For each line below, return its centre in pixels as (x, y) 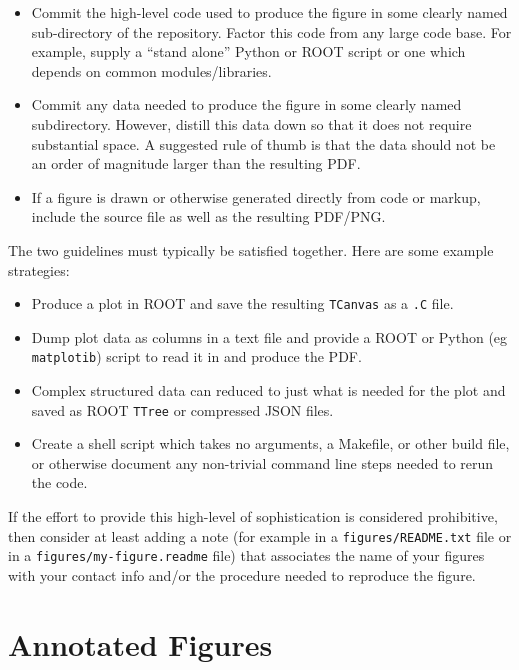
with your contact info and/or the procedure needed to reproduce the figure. (242, 574)
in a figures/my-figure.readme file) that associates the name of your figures (246, 555)
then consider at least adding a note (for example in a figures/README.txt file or (260, 535)
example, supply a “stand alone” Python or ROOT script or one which (248, 51)
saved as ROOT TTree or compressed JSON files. (182, 409)
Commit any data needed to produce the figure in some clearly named (246, 104)
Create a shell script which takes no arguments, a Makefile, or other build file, (270, 443)
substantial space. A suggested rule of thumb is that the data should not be (263, 143)
